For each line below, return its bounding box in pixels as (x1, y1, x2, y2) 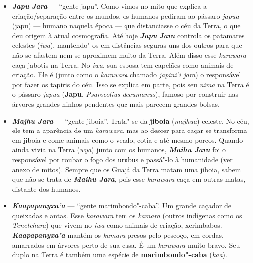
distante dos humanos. (12, 183, 81, 194)
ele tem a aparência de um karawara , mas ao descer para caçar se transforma (12, 125, 247, 135)
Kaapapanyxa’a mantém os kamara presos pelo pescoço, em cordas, (12, 230, 224, 240)
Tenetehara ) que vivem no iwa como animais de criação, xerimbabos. (12, 220, 222, 230)
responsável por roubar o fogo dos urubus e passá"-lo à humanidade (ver (12, 154, 233, 164)
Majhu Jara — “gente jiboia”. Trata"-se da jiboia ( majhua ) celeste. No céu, (12, 115, 249, 126)
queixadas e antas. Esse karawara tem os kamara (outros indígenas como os (12, 210, 242, 220)
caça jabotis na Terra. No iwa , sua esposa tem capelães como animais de (12, 59, 234, 70)
